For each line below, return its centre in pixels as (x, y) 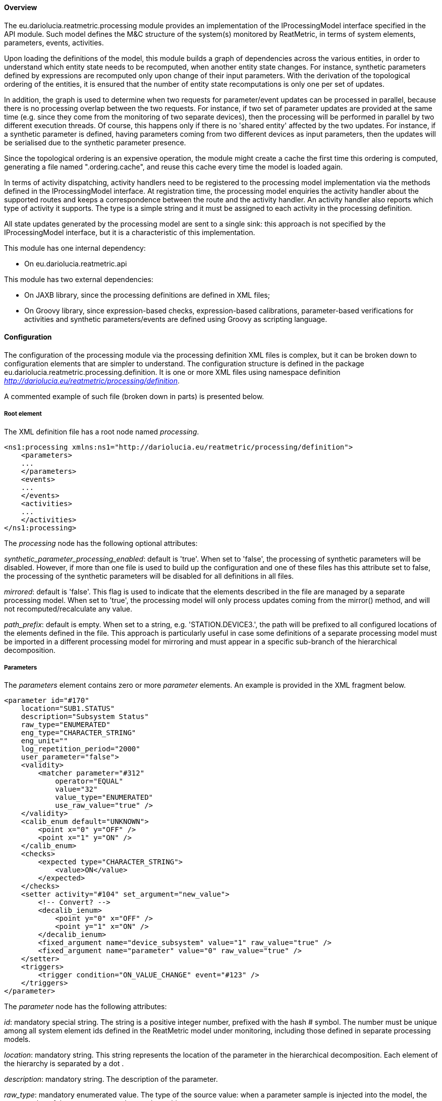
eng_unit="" (44, 741)
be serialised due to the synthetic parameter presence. (95, 142)
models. (17, 1039)
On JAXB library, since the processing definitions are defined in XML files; (147, 295)
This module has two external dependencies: (79, 279)
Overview (21, 7)
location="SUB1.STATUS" (68, 709)
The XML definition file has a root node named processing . (102, 431)
